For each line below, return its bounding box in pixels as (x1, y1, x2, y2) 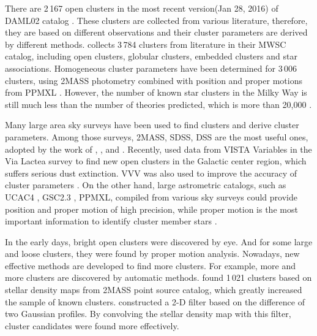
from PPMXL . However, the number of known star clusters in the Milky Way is (5, 86, 307, 99)
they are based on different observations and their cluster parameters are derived (5, 26, 308, 39)
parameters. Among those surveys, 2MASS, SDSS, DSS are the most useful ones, (5, 130, 308, 143)
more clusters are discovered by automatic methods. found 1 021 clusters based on (5, 271, 312, 284)
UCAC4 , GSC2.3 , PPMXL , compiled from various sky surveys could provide (5, 190, 297, 203)
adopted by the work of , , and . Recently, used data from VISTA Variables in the (5, 142, 312, 155)
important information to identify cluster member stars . (5, 215, 217, 227)
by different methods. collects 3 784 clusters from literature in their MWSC (5, 37, 286, 50)
